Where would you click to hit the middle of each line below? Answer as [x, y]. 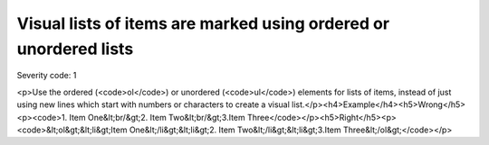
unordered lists [75, 49]
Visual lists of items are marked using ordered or [203, 23]
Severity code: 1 [47, 76]
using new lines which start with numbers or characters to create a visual [153, 104]
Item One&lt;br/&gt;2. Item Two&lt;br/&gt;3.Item [158, 117]
